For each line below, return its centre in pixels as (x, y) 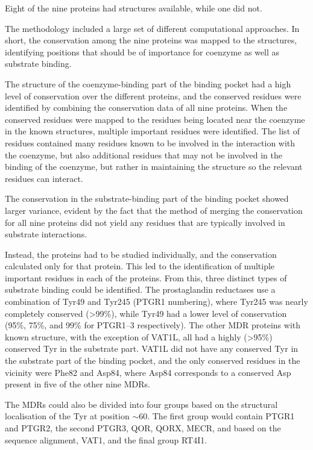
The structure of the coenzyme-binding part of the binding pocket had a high (148, 83)
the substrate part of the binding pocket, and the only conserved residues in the (153, 361)
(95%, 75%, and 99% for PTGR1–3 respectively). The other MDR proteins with (153, 325)
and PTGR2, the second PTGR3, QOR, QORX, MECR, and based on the (143, 428)
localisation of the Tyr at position (67, 416)
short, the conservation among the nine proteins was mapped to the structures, (151, 40)
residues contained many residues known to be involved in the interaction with (150, 142)
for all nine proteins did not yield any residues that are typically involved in (145, 222)
